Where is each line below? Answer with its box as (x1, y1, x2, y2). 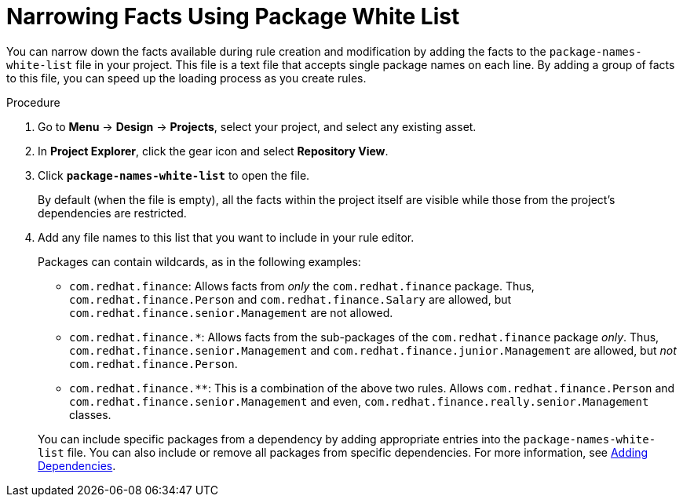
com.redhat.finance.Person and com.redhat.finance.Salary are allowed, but (69, 292, 512, 306)
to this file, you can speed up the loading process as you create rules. (6, 71, 367, 85)
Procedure (6, 95, 60, 109)
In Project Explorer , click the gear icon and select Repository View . (38, 144, 389, 158)
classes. (69, 407, 111, 421)
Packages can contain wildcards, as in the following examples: (38, 254, 361, 268)
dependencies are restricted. (38, 206, 187, 220)
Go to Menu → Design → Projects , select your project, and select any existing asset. (38, 119, 477, 133)
